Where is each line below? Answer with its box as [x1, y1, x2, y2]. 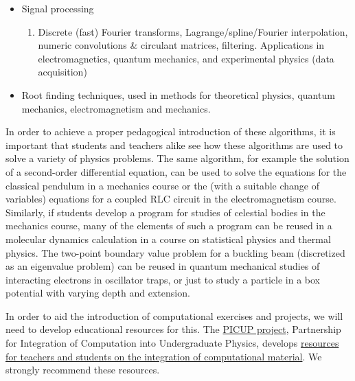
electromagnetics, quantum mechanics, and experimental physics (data [38, 51, 334, 65]
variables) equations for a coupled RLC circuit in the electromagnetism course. [5, 192, 336, 206]
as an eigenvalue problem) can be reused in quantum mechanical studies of [5, 259, 320, 273]
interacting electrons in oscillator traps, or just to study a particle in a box [5, 272, 320, 286]
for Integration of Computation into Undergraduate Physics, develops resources [5, 336, 339, 350]
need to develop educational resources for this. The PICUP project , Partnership [5, 322, 341, 336]
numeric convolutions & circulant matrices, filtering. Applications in [38, 38, 325, 52]
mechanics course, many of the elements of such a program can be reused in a [5, 218, 332, 233]
